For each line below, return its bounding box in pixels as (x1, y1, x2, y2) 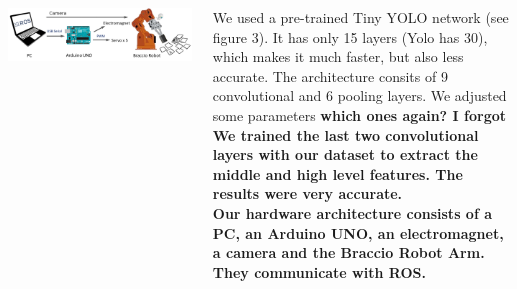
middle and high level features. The (212, 163, 463, 184)
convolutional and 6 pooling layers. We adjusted (212, 85, 507, 106)
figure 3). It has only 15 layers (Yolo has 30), (212, 26, 488, 47)
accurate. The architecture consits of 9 (212, 65, 448, 86)
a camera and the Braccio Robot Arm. (212, 242, 485, 263)
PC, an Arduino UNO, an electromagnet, (212, 222, 504, 243)
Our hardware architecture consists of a (212, 202, 492, 223)
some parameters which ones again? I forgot (212, 104, 507, 125)
